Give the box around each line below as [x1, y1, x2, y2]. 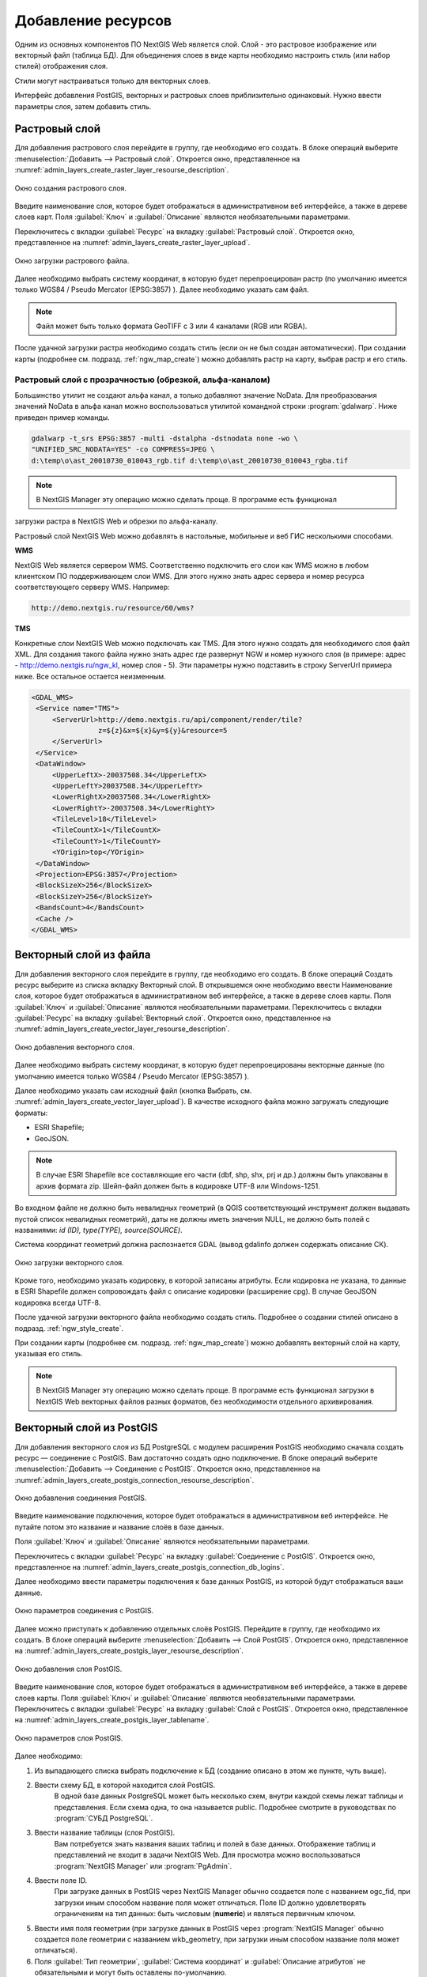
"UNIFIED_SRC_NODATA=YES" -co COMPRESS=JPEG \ [31, 445, 215, 454]
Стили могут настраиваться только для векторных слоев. [14, 76, 211, 85]
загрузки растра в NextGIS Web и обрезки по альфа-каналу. [14, 516, 218, 526]
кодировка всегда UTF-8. [14, 1298, 101, 1307]
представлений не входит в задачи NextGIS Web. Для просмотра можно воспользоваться [54, 1850, 361, 1860]
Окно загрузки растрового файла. [14, 255, 130, 265]
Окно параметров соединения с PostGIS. [14, 1606, 154, 1616]
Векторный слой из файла [14, 948, 151, 962]
